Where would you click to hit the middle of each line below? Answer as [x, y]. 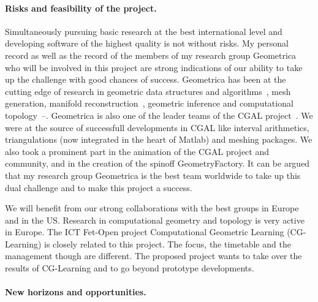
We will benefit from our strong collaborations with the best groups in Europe [152, 208]
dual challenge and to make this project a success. [99, 187]
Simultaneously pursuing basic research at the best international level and [144, 31]
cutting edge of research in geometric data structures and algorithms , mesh [148, 91]
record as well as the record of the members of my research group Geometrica [151, 55]
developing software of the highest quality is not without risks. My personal [147, 43]
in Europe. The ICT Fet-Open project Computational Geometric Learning [145, 232]
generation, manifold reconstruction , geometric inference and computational [149, 103]
